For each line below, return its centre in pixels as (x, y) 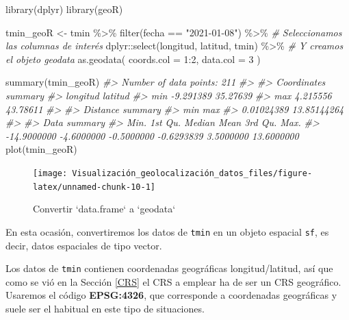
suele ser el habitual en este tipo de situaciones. (105, 308)
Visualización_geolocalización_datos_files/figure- (192, 173)
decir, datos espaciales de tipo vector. (84, 245)
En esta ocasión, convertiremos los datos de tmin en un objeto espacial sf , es (167, 231)
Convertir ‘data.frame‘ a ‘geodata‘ (104, 209)
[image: (50, 173)
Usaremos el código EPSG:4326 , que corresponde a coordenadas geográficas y (171, 295)
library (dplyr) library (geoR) (64, 9)
